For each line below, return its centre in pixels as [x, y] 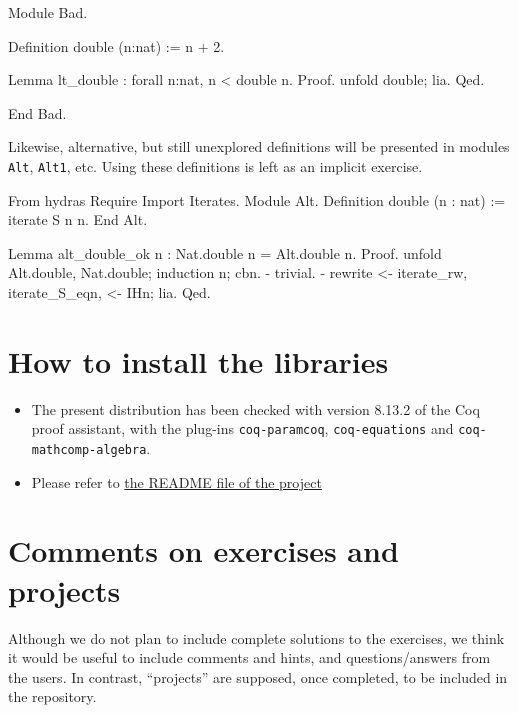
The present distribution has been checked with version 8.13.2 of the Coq [255, 408]
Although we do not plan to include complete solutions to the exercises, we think [256, 637]
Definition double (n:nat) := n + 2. [116, 45]
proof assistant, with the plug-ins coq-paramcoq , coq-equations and [242, 428]
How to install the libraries [198, 360]
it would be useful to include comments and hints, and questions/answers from [249, 657]
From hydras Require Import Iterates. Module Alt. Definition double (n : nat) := [257, 199]
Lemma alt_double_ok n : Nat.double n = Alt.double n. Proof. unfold [225, 252]
